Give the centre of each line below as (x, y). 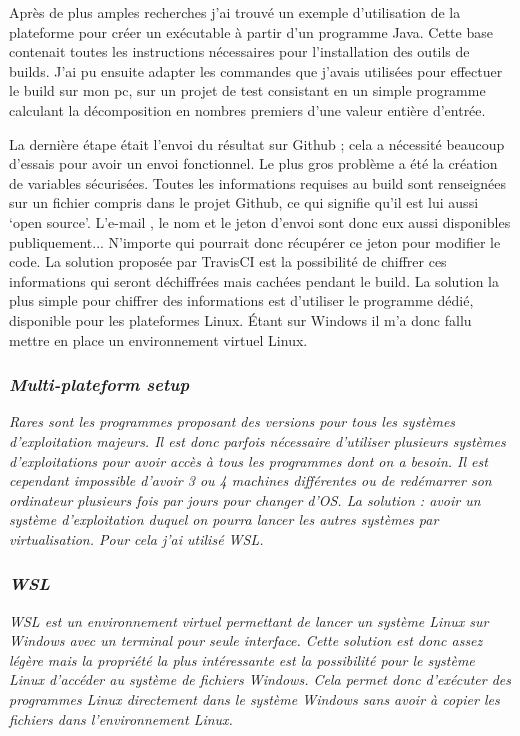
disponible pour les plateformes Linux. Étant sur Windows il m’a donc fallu (240, 319)
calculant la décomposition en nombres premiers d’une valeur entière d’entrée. (247, 109)
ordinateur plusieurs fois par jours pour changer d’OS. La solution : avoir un (245, 499)
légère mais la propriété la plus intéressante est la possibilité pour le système (242, 659)
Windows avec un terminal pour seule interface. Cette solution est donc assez (246, 640)
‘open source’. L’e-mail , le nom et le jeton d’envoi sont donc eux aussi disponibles (260, 221)
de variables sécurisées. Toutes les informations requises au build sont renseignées (257, 182)
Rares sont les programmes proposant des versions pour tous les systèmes (232, 421)
